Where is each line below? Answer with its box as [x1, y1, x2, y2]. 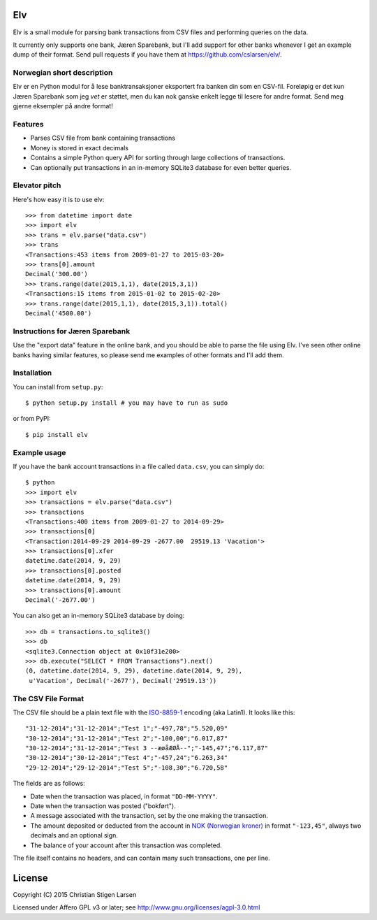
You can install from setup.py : [13, 382, 103, 391]
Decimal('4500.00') [25, 309, 92, 317]
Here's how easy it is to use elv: [13, 195, 105, 203]
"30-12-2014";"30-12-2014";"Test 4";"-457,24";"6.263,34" [25, 754, 228, 762]
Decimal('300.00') [25, 270, 89, 278]
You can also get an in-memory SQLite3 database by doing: [13, 612, 185, 620]
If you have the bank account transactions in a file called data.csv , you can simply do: [13, 462, 265, 470]
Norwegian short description [13, 68, 113, 78]
